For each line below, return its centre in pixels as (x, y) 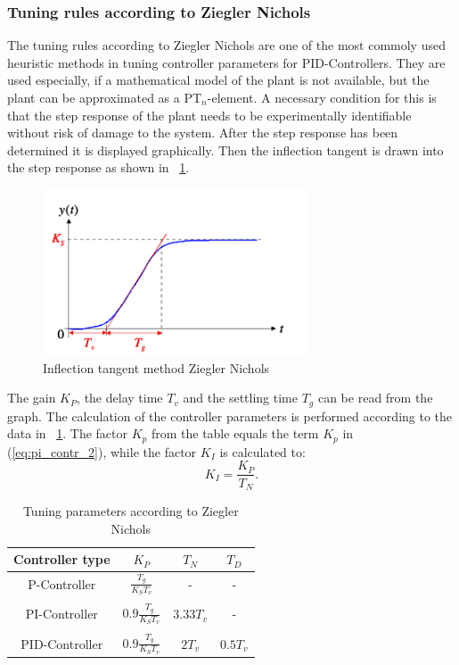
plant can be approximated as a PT (105, 97)
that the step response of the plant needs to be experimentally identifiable (209, 115)
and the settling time (240, 398)
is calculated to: (262, 451)
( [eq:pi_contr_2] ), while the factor (102, 451)
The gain (32, 398)
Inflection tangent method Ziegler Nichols (156, 367)
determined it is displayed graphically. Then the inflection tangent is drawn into (225, 150)
